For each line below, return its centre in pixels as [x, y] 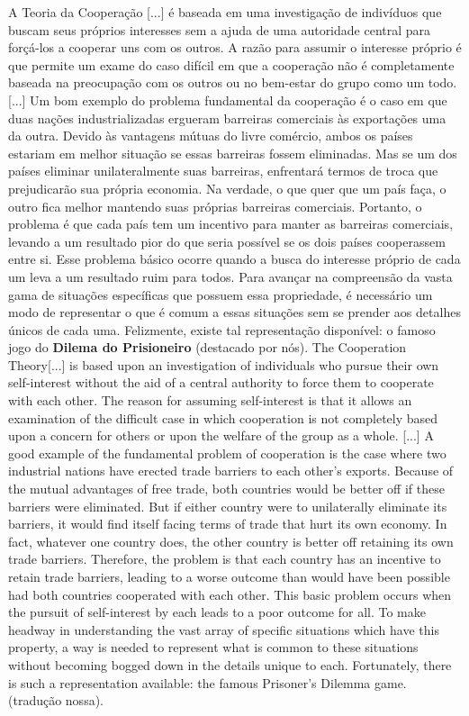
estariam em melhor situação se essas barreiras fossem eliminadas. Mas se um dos [233, 153]
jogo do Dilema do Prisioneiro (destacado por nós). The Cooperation [207, 347]
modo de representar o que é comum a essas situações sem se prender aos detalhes [234, 312]
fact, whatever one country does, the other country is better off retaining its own [231, 541]
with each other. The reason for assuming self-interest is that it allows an [210, 400]
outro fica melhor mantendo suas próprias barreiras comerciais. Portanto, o [215, 206]
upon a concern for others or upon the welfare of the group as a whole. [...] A [221, 435]
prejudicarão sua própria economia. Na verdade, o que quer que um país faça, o [227, 188]
